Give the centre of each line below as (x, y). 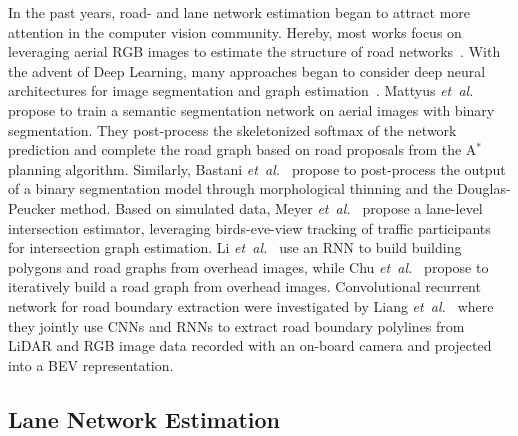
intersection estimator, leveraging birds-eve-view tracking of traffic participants (249, 227)
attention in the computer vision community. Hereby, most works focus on (235, 31)
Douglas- (484, 188)
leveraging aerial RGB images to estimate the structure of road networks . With (254, 51)
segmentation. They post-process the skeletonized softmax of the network (232, 129)
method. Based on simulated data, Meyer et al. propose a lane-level (271, 207)
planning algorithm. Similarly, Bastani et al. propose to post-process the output (257, 168)
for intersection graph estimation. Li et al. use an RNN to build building (235, 247)
